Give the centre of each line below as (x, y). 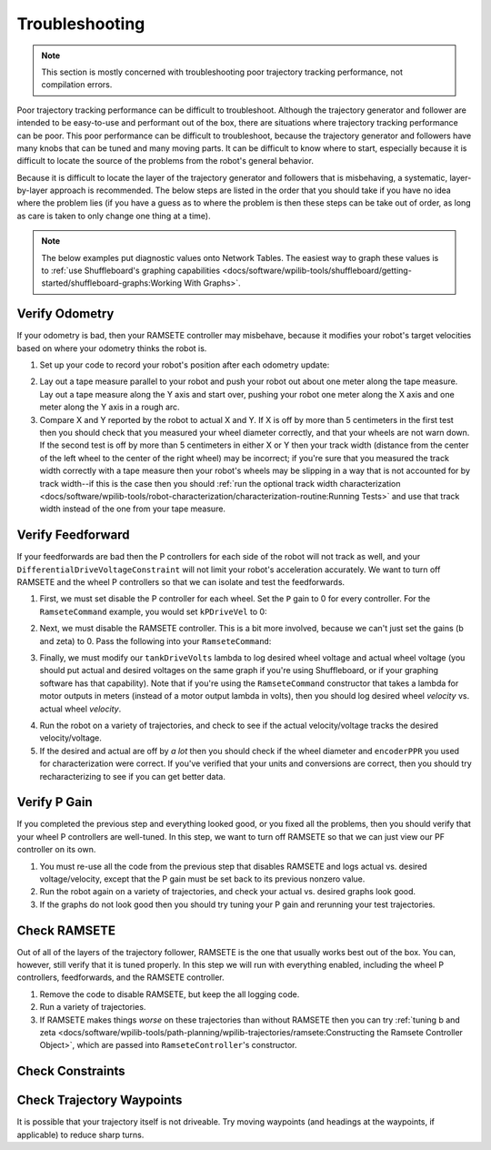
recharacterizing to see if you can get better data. (133, 776)
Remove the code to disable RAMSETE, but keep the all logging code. (170, 994)
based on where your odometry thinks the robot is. (112, 348)
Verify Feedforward (73, 535)
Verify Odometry (65, 314)
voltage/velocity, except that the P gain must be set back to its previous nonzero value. (202, 879)
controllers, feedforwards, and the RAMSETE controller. (120, 977)
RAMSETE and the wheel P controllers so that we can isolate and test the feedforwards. (181, 582)
